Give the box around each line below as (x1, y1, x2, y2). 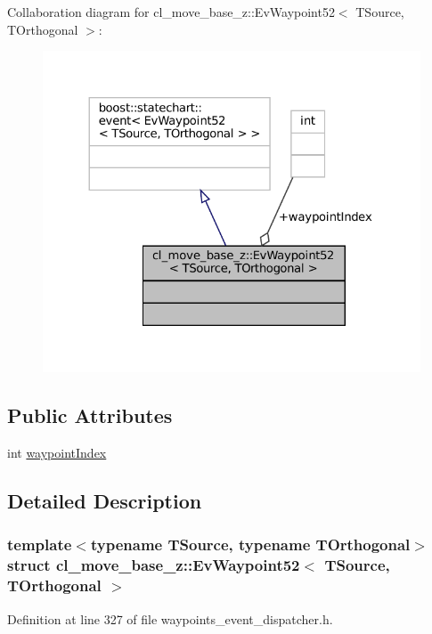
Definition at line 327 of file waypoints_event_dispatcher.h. (7, 609, 333, 628)
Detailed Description (7, 487, 202, 515)
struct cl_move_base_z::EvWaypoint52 (7, 554, 300, 576)
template (7, 533, 72, 556)
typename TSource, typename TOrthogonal (90, 533, 411, 556)
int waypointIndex (7, 443, 107, 462)
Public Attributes (7, 402, 173, 429)
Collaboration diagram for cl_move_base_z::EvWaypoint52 (7, 3, 335, 20)
